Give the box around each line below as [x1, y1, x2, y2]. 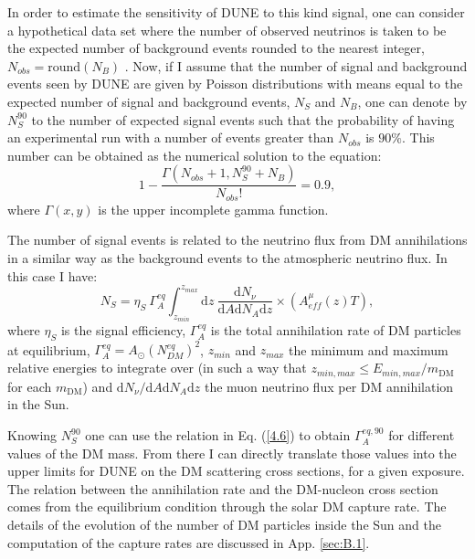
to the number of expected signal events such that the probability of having [31, 110, 455, 129]
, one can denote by [357, 91, 468, 111]
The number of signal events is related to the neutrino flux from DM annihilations [7, 230, 468, 249]
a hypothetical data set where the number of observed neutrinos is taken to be [7, 20, 447, 39]
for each [7, 376, 52, 396]
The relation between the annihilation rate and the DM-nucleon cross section [7, 479, 438, 498]
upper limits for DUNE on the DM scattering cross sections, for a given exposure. [7, 461, 465, 480]
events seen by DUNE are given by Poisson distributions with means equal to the [7, 74, 463, 93]
